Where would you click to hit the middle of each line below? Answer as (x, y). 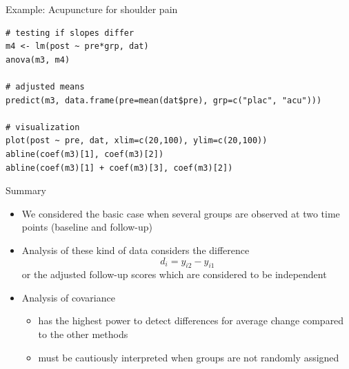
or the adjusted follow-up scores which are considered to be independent (174, 274)
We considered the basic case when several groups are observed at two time (181, 213)
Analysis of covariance (68, 297)
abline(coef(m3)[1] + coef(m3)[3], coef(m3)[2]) (119, 168)
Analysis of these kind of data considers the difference (136, 250)
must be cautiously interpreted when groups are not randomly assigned (189, 357)
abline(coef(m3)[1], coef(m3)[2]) (85, 154)
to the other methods (83, 334)
